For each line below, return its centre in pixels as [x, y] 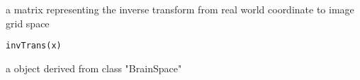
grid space [28, 23]
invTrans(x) [34, 46]
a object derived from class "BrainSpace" [94, 68]
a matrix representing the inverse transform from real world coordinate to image [180, 9]
